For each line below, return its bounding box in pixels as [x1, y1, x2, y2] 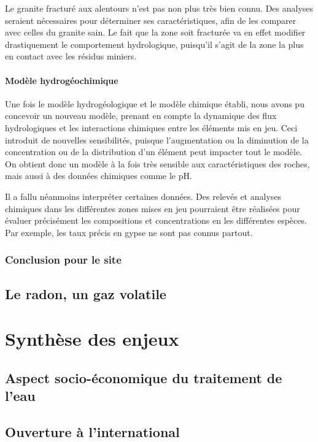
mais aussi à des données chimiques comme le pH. [5, 169, 192, 182]
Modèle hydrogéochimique [5, 74, 118, 86]
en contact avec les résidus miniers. [5, 50, 137, 63]
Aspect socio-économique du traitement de [5, 368, 282, 387]
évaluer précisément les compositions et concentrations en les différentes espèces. [5, 214, 307, 227]
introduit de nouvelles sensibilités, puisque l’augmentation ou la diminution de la [5, 133, 309, 146]
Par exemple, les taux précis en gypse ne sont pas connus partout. [5, 226, 253, 238]
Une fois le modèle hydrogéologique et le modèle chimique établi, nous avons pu [5, 97, 304, 110]
